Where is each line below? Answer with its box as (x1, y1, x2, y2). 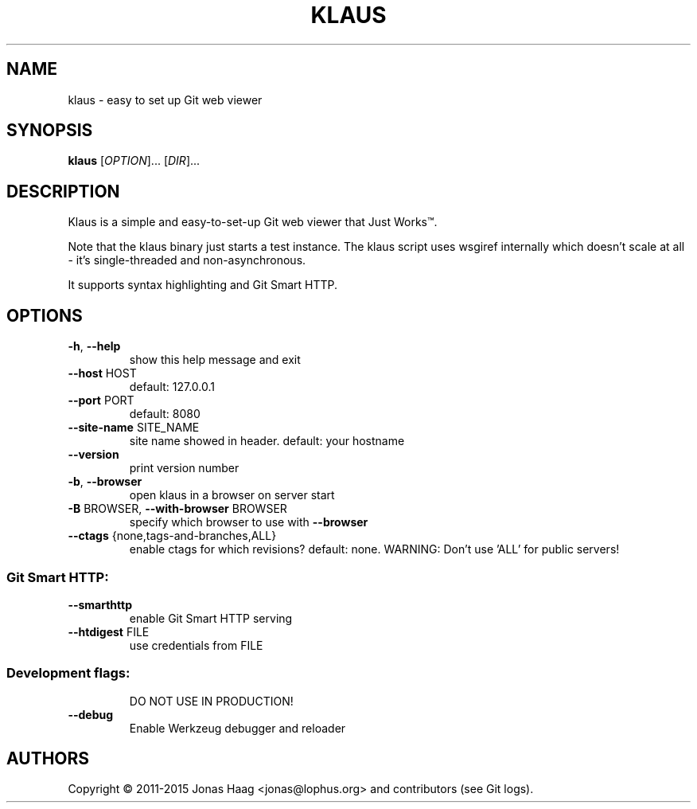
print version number (129, 461, 239, 475)
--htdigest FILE (68, 624, 150, 639)
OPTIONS (6, 305, 83, 326)
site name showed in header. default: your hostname (129, 434, 405, 448)
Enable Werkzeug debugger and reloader (129, 721, 346, 735)
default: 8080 (129, 407, 201, 421)
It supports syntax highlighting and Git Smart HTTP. (68, 278, 337, 292)
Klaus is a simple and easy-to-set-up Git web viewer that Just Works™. (68, 215, 438, 229)
